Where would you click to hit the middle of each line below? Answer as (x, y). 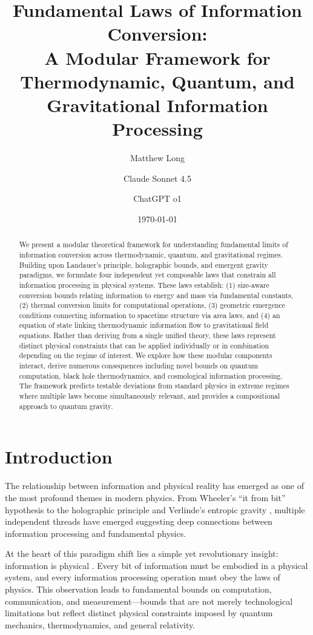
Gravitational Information (157, 105)
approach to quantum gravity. (66, 406)
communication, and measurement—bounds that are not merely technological (149, 601)
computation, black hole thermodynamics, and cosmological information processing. (151, 375)
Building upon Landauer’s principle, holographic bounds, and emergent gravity (143, 264)
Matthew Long (157, 158)
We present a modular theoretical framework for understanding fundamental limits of (153, 244)
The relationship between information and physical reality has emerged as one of (154, 486)
